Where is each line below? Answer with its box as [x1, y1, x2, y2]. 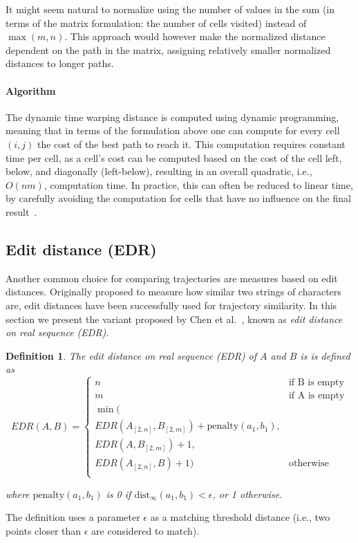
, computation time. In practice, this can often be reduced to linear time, [44, 177, 353, 192]
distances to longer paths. [6, 56, 114, 71]
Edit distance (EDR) [6, 238, 157, 259]
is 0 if [106, 486, 131, 501]
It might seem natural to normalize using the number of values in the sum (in [6, 2, 335, 16]
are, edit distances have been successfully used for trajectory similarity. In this [6, 297, 337, 312]
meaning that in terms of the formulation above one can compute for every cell [6, 123, 340, 138]
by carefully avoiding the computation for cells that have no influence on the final [6, 191, 351, 205]
